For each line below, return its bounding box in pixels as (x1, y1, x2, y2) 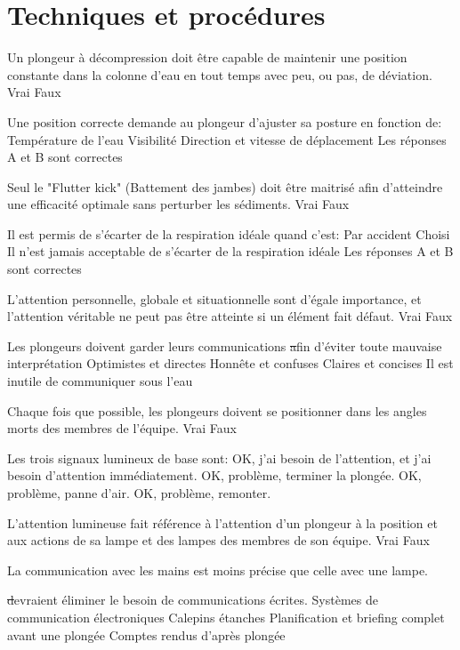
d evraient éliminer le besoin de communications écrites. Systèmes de (7, 590, 378, 609)
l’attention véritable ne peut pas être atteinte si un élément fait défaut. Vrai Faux (7, 307, 453, 325)
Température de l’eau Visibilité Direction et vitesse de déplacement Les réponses (7, 130, 447, 148)
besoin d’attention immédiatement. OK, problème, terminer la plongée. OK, (7, 466, 422, 485)
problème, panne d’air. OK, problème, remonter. (7, 484, 271, 502)
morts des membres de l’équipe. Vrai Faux (7, 419, 237, 437)
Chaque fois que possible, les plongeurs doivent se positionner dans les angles (7, 401, 427, 420)
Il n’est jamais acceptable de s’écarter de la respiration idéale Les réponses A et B (7, 242, 454, 261)
